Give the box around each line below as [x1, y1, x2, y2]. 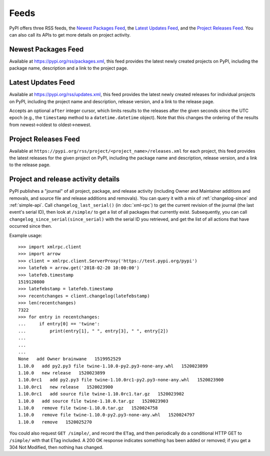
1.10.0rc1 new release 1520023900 [18, 384, 113, 390]
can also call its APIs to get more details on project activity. [9, 32, 131, 38]
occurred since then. [9, 223, 52, 229]
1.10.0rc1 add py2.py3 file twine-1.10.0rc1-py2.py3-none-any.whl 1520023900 [18, 377, 224, 383]
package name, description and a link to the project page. [9, 65, 128, 71]
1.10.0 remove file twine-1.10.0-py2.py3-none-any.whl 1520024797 [18, 412, 195, 418]
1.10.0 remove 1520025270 [18, 419, 92, 425]
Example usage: [9, 232, 42, 238]
